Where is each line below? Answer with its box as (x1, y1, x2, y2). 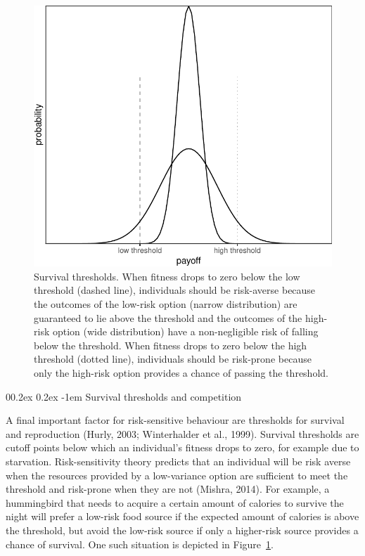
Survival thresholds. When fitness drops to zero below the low (34, 269, 300, 283)
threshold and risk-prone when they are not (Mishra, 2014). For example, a (6, 481, 330, 496)
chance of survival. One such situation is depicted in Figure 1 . (6, 536, 274, 551)
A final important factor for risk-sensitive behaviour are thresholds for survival (6, 413, 345, 427)
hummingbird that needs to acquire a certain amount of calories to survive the (6, 495, 344, 510)
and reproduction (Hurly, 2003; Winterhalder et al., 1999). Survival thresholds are (6, 426, 359, 441)
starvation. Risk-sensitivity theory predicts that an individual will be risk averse (6, 454, 351, 468)
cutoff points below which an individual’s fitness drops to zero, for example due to (6, 440, 359, 455)
